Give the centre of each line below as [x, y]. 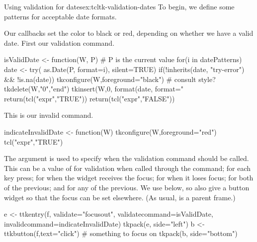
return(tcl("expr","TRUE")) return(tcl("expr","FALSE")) [89, 98]
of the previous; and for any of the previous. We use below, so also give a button [127, 187]
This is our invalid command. [49, 115]
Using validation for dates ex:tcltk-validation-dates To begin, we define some [119, 6]
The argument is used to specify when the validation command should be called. [127, 158]
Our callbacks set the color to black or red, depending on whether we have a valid [129, 33]
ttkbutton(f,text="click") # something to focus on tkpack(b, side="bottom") [121, 233]
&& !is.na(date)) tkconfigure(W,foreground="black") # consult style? [110, 79]
